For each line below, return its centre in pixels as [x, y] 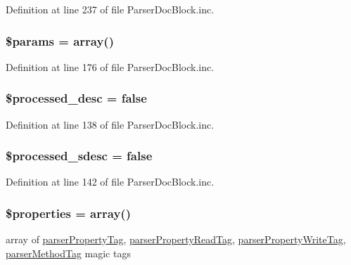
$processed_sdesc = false [79, 156]
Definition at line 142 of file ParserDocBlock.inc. [110, 182]
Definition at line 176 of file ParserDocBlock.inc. [110, 66]
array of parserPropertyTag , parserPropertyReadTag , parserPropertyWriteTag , [176, 239]
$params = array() [60, 40]
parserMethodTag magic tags [68, 253]
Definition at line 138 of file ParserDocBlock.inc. [110, 124]
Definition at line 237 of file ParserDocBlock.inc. [110, 9]
